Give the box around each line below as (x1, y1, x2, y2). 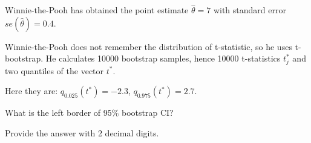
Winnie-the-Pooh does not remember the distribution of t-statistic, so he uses (5, 40, 292, 52)
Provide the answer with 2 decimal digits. (5, 126, 159, 139)
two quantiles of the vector (5, 64, 104, 77)
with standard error (213, 4, 286, 16)
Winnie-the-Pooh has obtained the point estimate (5, 4, 189, 16)
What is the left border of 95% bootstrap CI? (5, 106, 174, 119)
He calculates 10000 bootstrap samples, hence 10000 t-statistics (45, 52, 281, 65)
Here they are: (5, 84, 58, 97)
